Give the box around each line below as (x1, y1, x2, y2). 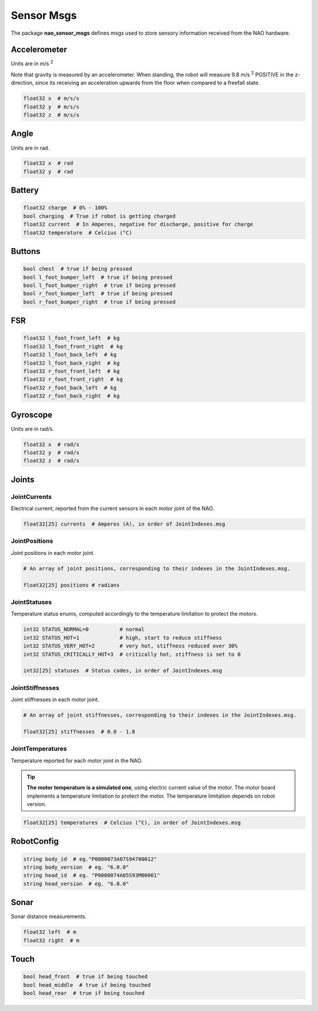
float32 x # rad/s (23, 441, 79, 448)
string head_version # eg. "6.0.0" (23, 880, 130, 887)
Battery (11, 186, 39, 196)
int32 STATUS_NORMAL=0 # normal (23, 626, 145, 633)
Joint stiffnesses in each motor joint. (11, 696, 100, 703)
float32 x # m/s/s (23, 95, 79, 102)
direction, (11, 80, 34, 87)
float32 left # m (23, 929, 77, 936)
